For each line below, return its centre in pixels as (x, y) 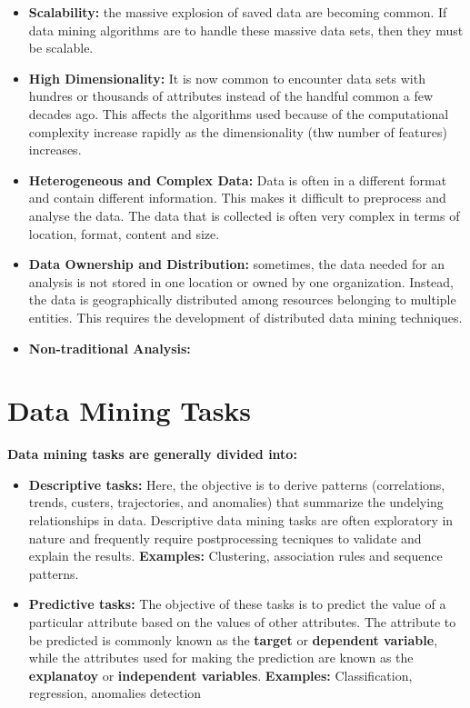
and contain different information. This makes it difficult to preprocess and (237, 198)
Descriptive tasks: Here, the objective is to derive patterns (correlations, (237, 484)
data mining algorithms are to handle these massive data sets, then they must (246, 30)
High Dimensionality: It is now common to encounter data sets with (227, 78)
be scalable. (61, 48)
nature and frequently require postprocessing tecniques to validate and (225, 538)
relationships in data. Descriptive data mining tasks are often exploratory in (241, 520)
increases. (55, 150)
